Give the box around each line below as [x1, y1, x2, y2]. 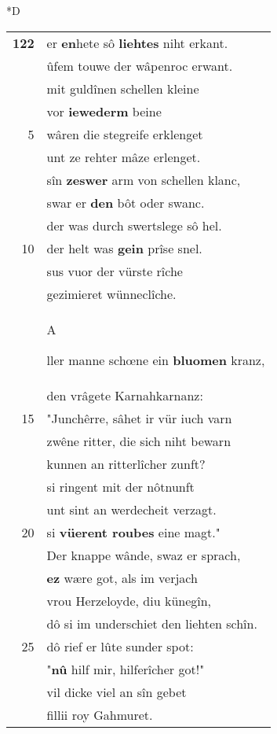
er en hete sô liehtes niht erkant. [46, 33, 228, 52]
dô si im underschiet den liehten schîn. [46, 614, 257, 633]
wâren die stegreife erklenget [46, 124, 203, 143]
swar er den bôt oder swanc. [46, 193, 205, 212]
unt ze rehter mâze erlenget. [46, 147, 201, 166]
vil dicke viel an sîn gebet [46, 682, 187, 701]
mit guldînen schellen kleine [46, 79, 199, 98]
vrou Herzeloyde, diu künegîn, [46, 591, 212, 610]
